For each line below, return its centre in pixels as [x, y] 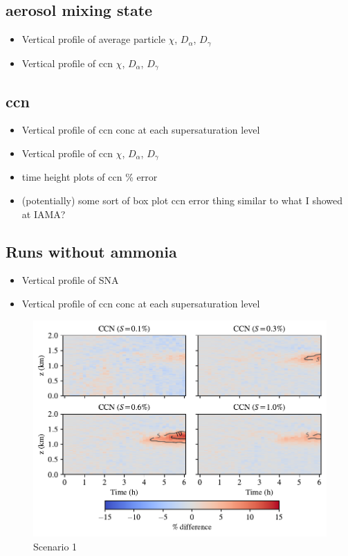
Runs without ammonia [91, 251]
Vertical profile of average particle [93, 39]
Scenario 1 [55, 546]
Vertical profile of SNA [70, 280]
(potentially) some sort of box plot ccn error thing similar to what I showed [182, 200]
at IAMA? [44, 214]
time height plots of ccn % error [90, 177]
